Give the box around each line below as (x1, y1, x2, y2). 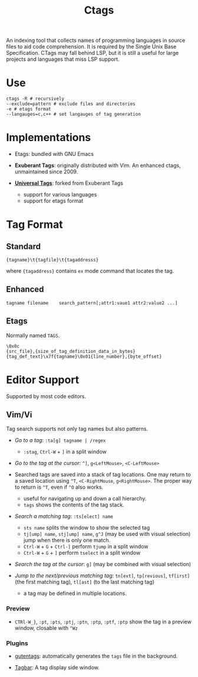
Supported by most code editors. (6, 393, 87, 400)
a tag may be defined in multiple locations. (23, 590, 127, 597)
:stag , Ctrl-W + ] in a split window (23, 448, 107, 455)
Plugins (6, 639, 28, 647)
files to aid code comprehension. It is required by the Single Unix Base (6, 43, 177, 50)
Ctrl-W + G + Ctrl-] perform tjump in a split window (23, 543, 148, 550)
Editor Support (6, 373, 80, 387)
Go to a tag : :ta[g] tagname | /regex (14, 437, 106, 444)
